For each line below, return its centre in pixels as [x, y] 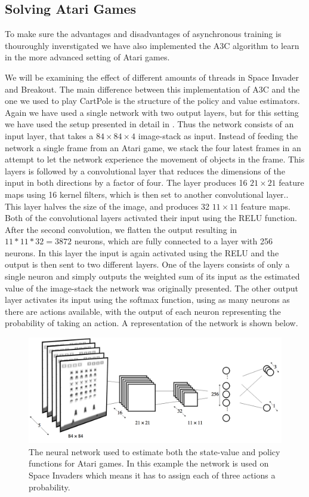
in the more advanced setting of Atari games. [87, 57]
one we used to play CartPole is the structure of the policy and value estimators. [152, 101]
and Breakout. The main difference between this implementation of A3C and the [152, 89]
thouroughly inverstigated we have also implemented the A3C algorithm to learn [152, 45]
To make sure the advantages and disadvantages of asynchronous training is [143, 34]
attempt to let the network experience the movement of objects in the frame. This [155, 159]
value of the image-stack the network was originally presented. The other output [152, 288]
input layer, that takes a [49, 135]
